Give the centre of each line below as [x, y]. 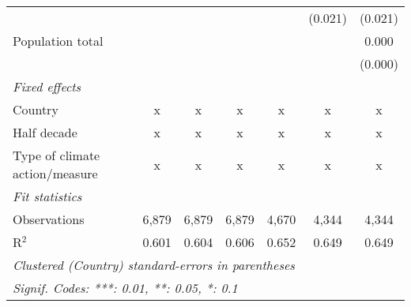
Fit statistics [47, 196]
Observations [49, 219]
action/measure [55, 173]
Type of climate [57, 155]
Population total [58, 41]
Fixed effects [47, 86]
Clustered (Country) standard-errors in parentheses [154, 265]
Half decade [45, 132]
